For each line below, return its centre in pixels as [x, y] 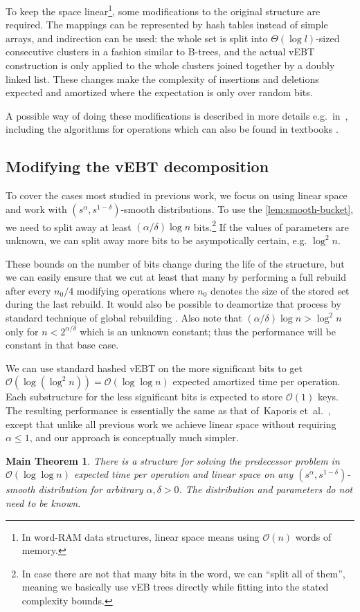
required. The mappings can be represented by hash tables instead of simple [167, 25]
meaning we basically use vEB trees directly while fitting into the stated [175, 587]
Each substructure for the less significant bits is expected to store [144, 397]
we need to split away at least [69, 226]
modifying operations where [135, 290]
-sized [328, 38]
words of [313, 536]
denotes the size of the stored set [280, 290]
